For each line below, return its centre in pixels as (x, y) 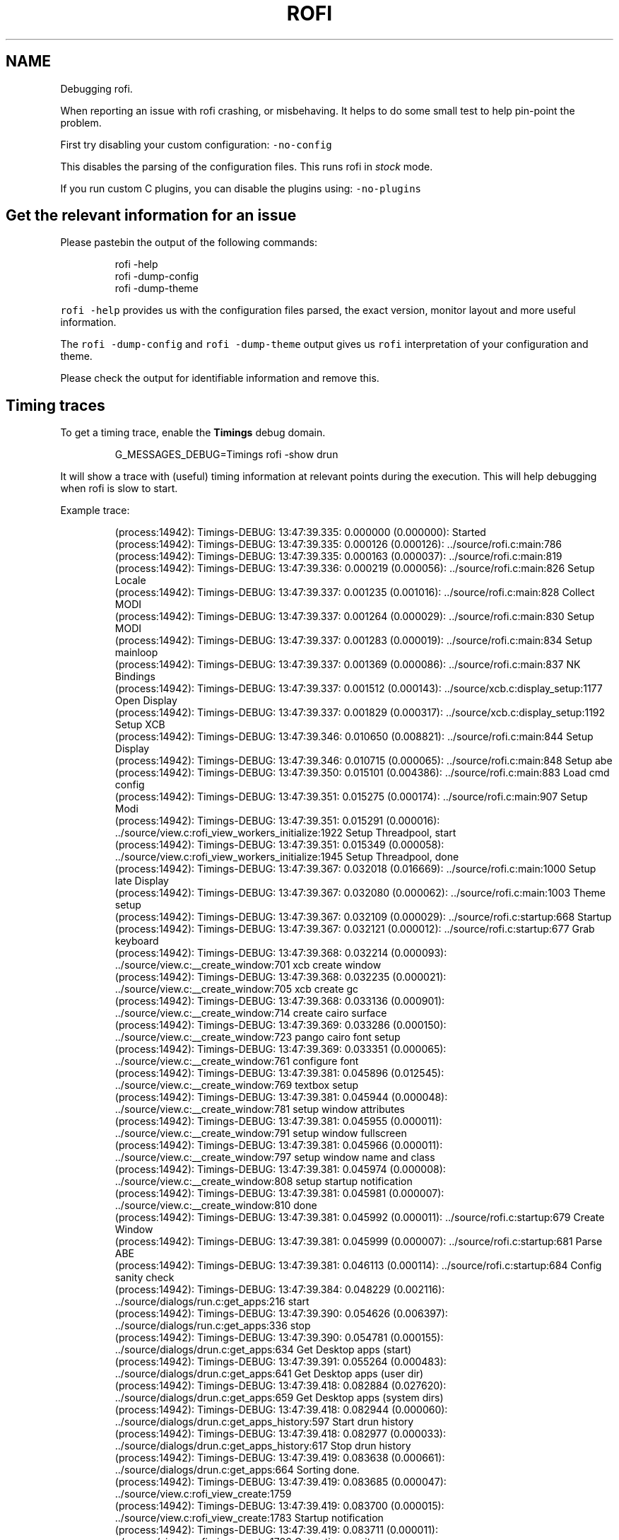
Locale (130, 581)
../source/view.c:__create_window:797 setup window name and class (275, 1157)
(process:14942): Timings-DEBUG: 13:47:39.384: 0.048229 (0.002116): (280, 1290)
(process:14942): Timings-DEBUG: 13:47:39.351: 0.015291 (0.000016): (277, 821)
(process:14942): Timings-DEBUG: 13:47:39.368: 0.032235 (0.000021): (281, 977)
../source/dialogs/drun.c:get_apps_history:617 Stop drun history (263, 1446)
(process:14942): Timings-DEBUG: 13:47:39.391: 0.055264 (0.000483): (281, 1362)
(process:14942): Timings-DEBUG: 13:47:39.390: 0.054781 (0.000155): (279, 1338)
